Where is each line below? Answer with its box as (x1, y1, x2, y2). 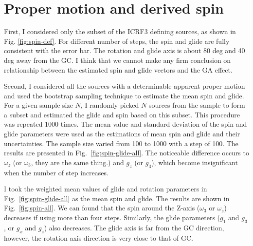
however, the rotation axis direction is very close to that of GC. (4, 232, 193, 243)
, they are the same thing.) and (31, 157, 124, 167)
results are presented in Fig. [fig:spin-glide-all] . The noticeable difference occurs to (4, 148, 249, 158)
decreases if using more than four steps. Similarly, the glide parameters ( (4, 212, 220, 223)
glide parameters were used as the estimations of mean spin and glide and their (4, 129, 240, 139)
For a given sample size (4, 100, 73, 110)
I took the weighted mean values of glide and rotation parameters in (4, 184, 207, 194)
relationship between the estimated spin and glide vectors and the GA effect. (4, 64, 233, 75)
